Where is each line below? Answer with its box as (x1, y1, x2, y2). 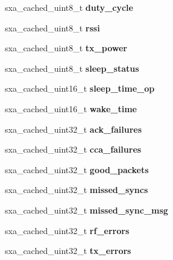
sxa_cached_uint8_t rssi (5, 21, 100, 34)
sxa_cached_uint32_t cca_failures (5, 143, 142, 156)
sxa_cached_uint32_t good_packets (5, 163, 149, 176)
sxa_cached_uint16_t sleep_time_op (5, 82, 155, 95)
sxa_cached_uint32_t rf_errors (5, 224, 130, 236)
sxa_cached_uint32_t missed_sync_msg (5, 203, 168, 216)
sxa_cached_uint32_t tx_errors (5, 244, 131, 257)
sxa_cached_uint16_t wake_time (5, 102, 137, 115)
